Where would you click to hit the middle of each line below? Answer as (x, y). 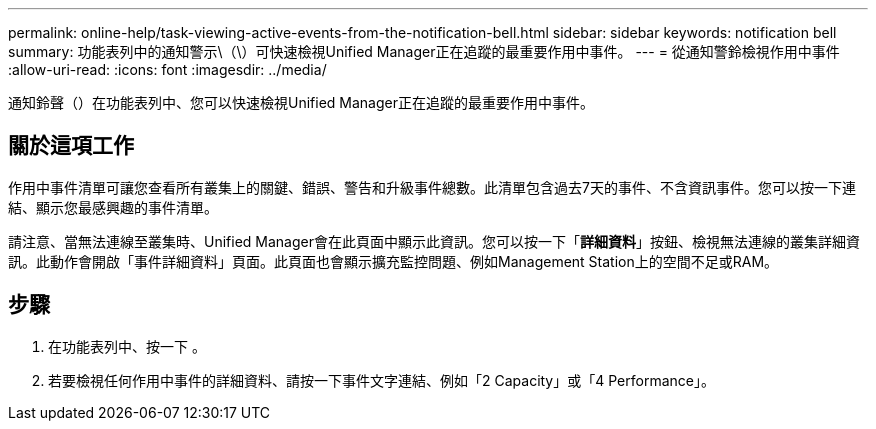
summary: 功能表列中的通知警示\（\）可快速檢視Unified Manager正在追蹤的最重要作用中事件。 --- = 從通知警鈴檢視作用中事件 (424, 51)
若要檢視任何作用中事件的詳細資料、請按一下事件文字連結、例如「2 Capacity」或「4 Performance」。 (381, 380)
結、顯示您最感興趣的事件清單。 (113, 207)
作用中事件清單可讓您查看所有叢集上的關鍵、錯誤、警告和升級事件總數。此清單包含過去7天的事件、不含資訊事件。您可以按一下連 (432, 187)
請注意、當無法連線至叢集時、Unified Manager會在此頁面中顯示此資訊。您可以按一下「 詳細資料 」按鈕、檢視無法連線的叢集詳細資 (434, 241)
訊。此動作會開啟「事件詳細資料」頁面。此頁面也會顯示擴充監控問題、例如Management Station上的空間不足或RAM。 (393, 261)
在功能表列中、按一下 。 (127, 346)
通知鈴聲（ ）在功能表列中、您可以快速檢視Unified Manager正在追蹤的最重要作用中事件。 (301, 102)
